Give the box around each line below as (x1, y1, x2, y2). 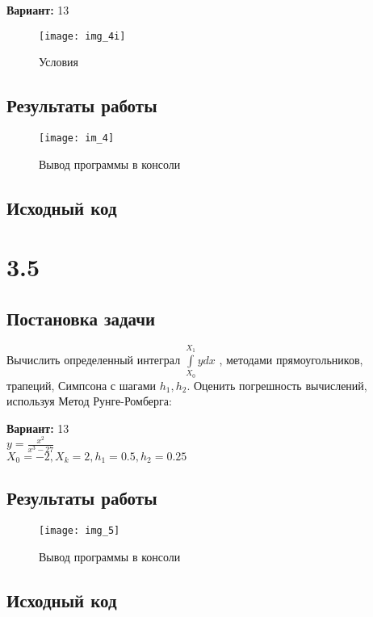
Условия (39, 53, 78, 70)
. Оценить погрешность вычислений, (186, 376, 367, 393)
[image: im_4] (39, 132, 115, 145)
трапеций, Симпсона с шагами (6, 376, 156, 393)
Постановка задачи (6, 305, 156, 330)
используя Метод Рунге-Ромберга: (6, 392, 172, 409)
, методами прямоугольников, (219, 350, 363, 367)
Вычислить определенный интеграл (6, 350, 181, 367)
